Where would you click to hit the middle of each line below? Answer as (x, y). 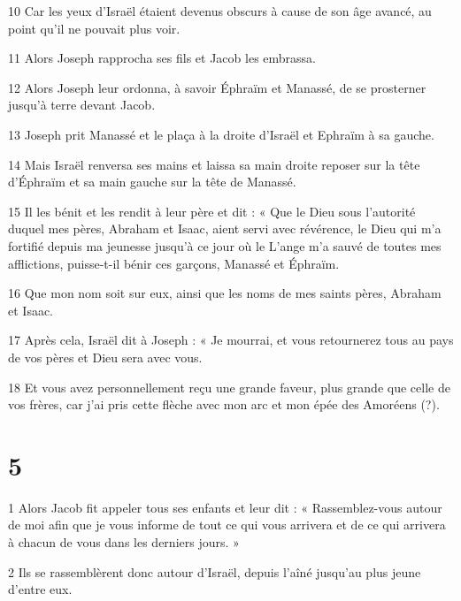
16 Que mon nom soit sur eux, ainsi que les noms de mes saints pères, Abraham (225, 293)
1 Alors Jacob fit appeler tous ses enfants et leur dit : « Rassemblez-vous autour (225, 507)
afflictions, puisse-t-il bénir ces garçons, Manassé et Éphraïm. (174, 263)
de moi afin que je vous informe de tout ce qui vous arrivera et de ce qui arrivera (227, 525)
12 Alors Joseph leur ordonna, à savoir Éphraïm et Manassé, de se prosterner (217, 87)
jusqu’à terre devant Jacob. (82, 105)
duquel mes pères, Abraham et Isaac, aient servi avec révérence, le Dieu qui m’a (225, 228)
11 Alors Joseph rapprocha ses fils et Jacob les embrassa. (162, 58)
